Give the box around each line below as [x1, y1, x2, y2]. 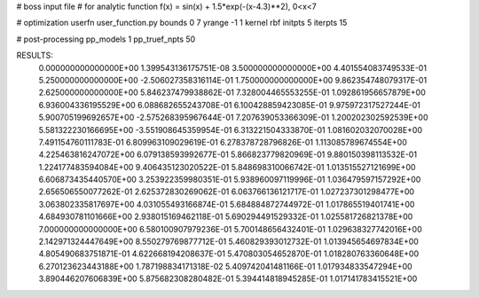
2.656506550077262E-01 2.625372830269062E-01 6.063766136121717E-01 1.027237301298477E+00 [38, 186, 415, 197]
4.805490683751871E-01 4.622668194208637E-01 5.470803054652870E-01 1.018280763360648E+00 [38, 248, 420, 259]
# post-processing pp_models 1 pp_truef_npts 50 [16, 34, 196, 44]
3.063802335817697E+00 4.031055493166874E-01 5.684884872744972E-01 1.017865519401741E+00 [38, 199, 415, 209]
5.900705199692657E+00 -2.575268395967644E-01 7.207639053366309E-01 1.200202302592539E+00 [38, 112, 428, 123]
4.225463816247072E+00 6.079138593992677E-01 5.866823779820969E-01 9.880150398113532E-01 [38, 149, 417, 160]
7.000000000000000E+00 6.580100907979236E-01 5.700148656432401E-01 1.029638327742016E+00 [38, 223, 423, 234]
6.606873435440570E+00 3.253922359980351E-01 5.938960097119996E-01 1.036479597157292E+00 [38, 174, 421, 185]
